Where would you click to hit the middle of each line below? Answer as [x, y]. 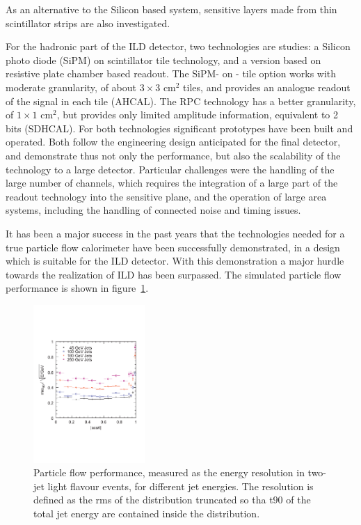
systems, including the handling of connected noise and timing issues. [153, 210]
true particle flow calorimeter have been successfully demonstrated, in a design [173, 247]
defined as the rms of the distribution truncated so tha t [153, 500]
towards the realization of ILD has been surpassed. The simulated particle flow [174, 274]
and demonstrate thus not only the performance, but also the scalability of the [173, 155]
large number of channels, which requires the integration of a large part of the [172, 183]
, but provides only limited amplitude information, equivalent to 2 [198, 115]
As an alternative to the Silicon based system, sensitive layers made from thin [171, 9]
